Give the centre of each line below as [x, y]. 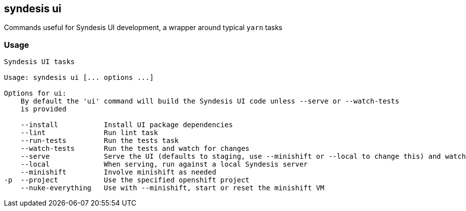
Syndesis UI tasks [39, 62]
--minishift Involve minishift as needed [118, 172]
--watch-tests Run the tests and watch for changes [135, 149]
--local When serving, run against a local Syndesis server [164, 164]
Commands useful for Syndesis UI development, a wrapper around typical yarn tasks [143, 28]
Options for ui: [35, 93]
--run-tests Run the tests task [100, 141]
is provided [43, 109]
